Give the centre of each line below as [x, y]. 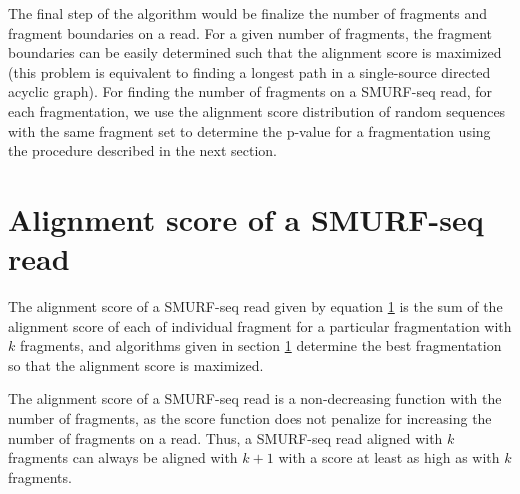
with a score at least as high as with [389, 457]
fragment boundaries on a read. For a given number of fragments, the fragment [250, 32]
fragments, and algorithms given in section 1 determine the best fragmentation [260, 345]
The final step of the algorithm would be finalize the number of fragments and [248, 13]
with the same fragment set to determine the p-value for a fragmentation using [249, 130]
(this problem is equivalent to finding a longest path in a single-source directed [249, 71]
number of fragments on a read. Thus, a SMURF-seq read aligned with [225, 437]
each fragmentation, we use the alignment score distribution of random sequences [257, 110]
